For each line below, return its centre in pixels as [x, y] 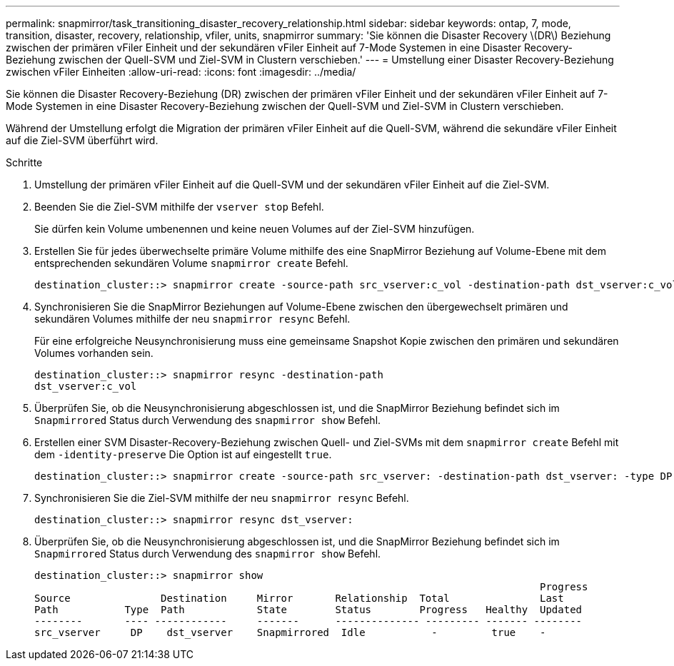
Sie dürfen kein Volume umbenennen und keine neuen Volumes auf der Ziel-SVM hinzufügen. [255, 229]
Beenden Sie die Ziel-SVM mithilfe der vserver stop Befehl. [179, 207]
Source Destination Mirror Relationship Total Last [299, 598]
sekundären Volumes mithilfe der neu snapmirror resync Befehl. [192, 319]
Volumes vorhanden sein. [94, 353]
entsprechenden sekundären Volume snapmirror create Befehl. [191, 263]
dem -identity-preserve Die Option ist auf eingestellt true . [183, 454]
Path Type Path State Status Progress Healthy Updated [308, 610]
